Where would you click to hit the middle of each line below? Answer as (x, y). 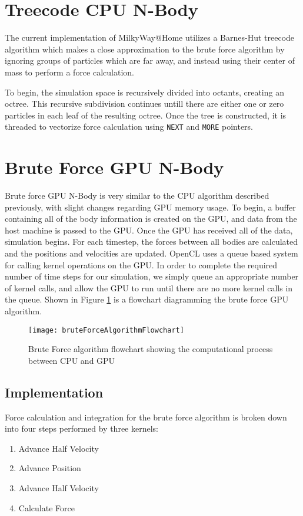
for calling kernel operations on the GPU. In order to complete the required (141, 264)
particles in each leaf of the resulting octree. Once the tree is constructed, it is (146, 115)
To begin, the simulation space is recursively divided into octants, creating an (144, 92)
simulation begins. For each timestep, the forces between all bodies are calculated (151, 241)
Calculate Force (46, 507)
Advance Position (50, 468)
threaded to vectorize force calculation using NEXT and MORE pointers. (129, 126)
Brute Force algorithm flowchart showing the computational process (151, 349)
